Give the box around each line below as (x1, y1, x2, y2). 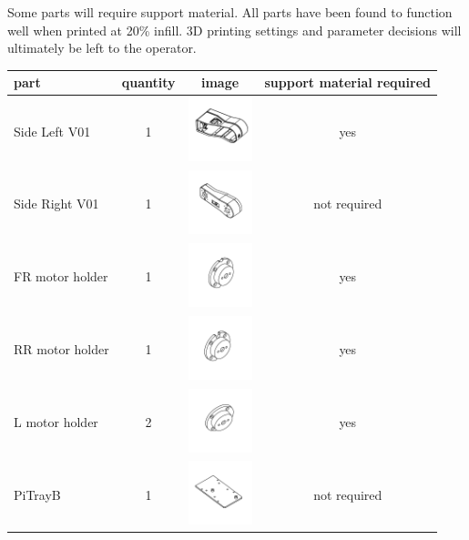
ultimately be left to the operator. (7, 38, 197, 57)
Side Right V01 (14, 194, 99, 213)
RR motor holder (14, 340, 109, 359)
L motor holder (14, 413, 98, 431)
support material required (264, 73, 431, 92)
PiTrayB (14, 484, 61, 504)
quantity (121, 73, 176, 92)
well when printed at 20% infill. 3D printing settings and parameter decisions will (7, 20, 462, 39)
